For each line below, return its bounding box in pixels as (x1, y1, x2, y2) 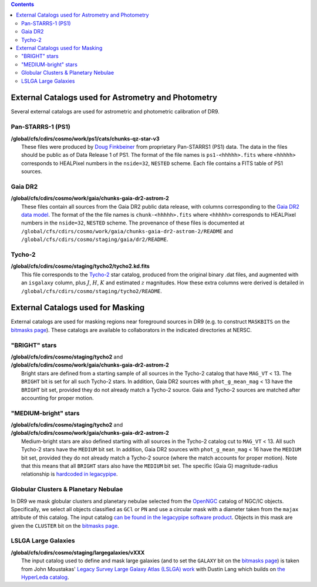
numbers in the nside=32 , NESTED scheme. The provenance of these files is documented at (21, 219, 245, 226)
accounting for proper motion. (21, 394, 94, 401)
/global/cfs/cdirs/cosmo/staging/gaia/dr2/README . (21, 236, 168, 243)
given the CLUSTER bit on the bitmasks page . (11, 522, 120, 529)
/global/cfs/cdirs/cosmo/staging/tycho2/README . (21, 287, 163, 294)
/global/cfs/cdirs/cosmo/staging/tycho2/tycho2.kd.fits (11, 263, 150, 270)
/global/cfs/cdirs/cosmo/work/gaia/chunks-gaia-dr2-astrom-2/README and (21, 227, 233, 234)
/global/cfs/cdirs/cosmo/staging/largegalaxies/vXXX (11, 549, 145, 556)
